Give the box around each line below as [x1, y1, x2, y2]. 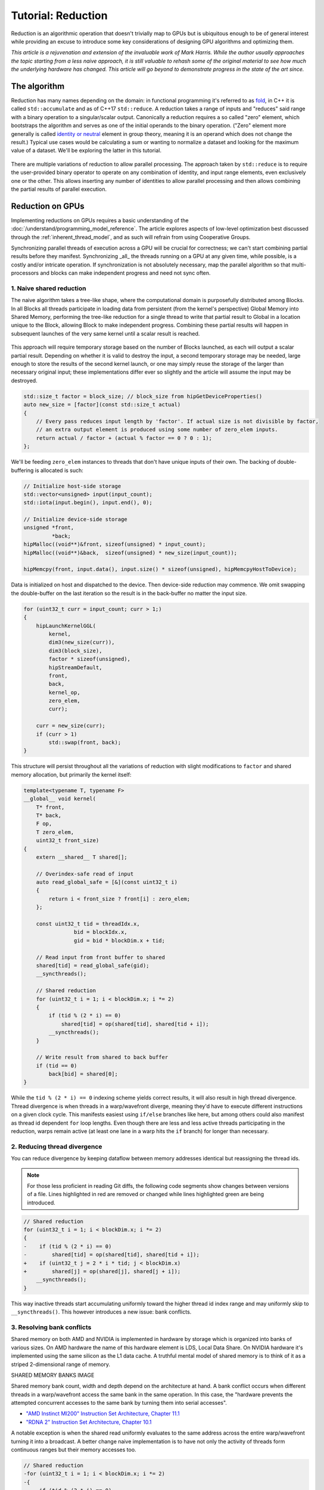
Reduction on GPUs [11, 201, 85, 211]
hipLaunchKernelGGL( [36, 622, 96, 629]
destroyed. [11, 377, 38, 384]
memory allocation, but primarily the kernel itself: [11, 771, 132, 778]
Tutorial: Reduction [11, 9, 108, 22]
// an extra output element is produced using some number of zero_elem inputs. [36, 426, 278, 433]
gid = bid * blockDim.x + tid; [73, 937, 165, 944]
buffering [11, 467, 34, 474]
